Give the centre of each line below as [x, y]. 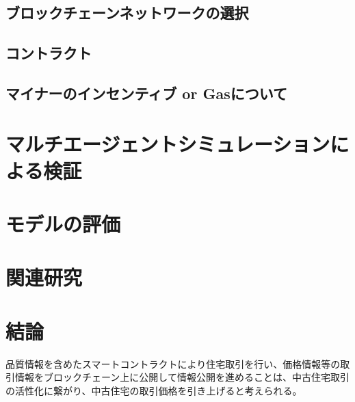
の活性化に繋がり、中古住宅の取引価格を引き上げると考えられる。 [154, 390]
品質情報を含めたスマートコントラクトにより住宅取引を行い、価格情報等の [173, 363]
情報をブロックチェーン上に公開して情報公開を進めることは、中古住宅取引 [182, 377]
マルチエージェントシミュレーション [168, 143]
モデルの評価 [63, 224]
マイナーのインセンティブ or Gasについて [147, 93]
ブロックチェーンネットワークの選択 [127, 13]
